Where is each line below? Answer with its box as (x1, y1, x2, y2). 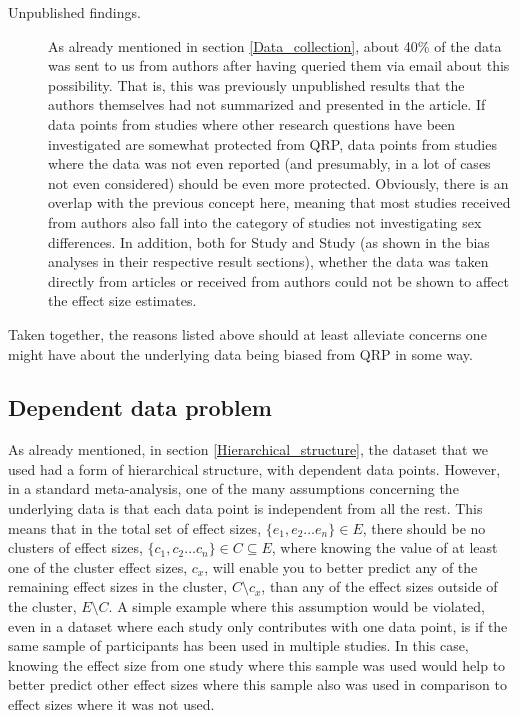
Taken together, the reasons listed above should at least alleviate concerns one (8, 323, 487, 344)
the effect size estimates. (48, 290, 197, 311)
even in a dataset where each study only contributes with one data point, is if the (8, 615, 508, 636)
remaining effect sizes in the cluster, (8, 576, 228, 597)
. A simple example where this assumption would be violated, (108, 596, 485, 617)
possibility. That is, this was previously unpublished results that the (48, 74, 465, 95)
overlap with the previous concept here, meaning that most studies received (48, 192, 511, 213)
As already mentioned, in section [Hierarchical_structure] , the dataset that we (8, 439, 489, 460)
